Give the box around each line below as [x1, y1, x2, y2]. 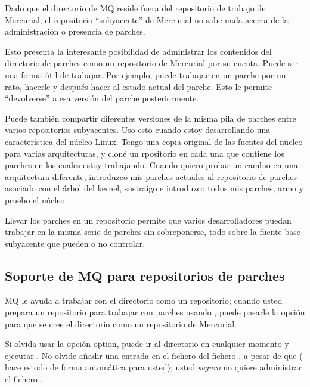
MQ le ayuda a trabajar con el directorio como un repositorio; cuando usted [5, 294, 283, 306]
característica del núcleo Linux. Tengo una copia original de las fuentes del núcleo [5, 135, 303, 147]
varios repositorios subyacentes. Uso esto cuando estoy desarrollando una [5, 123, 271, 136]
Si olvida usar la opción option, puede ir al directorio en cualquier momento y [5, 338, 289, 350]
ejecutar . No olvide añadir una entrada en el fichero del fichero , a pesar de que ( [5, 349, 303, 361]
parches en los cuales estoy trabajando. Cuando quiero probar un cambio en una [5, 159, 298, 171]
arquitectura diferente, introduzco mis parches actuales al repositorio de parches [5, 170, 297, 182]
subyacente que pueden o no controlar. [5, 237, 145, 249]
